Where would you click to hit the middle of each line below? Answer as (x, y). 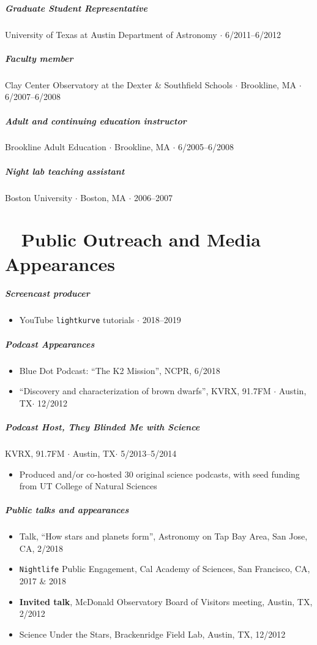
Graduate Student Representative (76, 8)
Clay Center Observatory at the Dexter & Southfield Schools (119, 84)
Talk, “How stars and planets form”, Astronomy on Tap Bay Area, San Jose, (163, 536)
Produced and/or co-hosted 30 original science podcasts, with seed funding (159, 474)
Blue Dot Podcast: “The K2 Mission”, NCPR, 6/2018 (120, 370)
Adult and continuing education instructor (96, 120)
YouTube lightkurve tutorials (77, 320)
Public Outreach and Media (141, 239)
